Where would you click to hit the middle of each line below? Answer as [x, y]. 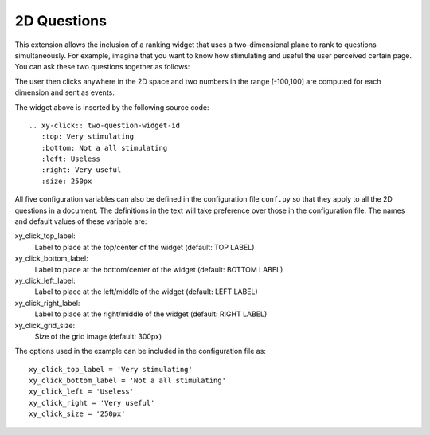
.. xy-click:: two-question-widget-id [105, 125]
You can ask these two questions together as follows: [102, 67]
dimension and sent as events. [64, 92]
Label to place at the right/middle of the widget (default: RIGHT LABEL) [151, 314]
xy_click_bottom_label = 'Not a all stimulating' [128, 381]
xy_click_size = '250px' [77, 414]
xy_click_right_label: [47, 303]
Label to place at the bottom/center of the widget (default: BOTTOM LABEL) [159, 269]
